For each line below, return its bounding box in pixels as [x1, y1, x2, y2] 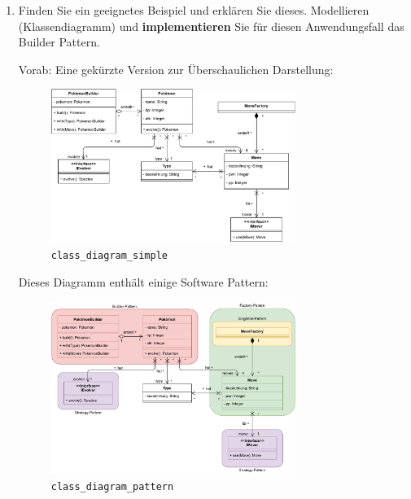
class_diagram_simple [50, 250, 168, 262]
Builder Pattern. [18, 33, 100, 50]
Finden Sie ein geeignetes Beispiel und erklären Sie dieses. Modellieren [18, 2, 369, 18]
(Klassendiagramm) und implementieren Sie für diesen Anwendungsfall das [18, 17, 404, 34]
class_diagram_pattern [50, 480, 174, 492]
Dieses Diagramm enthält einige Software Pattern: [18, 273, 269, 290]
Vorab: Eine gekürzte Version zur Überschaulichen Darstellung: [18, 60, 334, 77]
